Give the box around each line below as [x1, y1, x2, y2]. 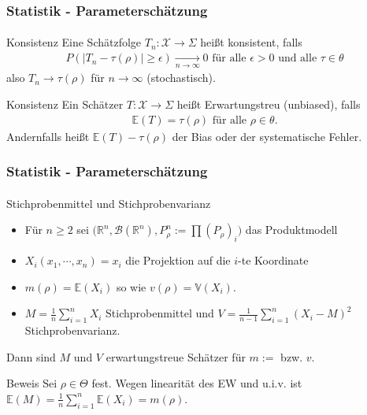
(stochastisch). [146, 69, 216, 86]
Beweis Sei [6, 375, 57, 391]
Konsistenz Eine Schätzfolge [6, 34, 142, 50]
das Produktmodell [245, 221, 338, 238]
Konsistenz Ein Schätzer [6, 96, 124, 113]
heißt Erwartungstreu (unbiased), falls [176, 96, 361, 113]
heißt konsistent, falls [200, 34, 302, 50]
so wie [116, 278, 146, 295]
